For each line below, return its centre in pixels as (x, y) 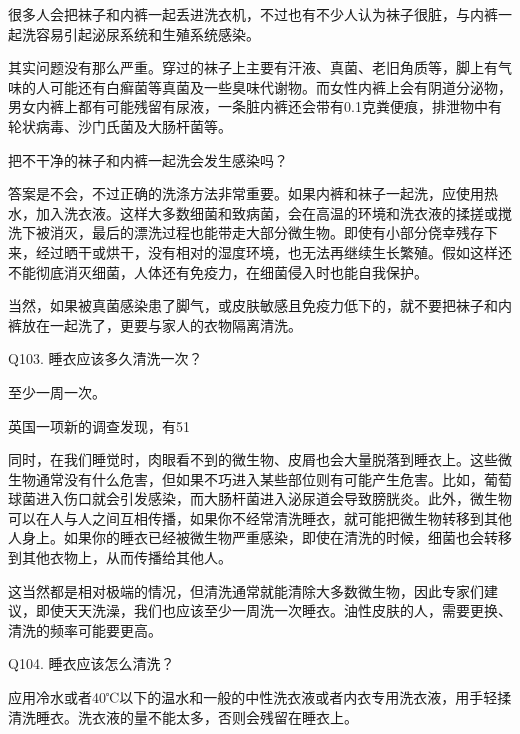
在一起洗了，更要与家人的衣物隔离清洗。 (168, 324)
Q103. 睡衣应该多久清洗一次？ (105, 358)
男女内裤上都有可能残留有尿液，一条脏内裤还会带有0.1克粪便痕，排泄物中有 (255, 106)
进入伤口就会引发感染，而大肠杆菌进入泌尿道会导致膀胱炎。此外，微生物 (273, 498)
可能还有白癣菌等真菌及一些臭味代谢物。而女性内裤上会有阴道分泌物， (280, 86)
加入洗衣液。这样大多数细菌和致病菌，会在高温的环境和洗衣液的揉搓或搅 (273, 212)
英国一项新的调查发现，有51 (99, 425)
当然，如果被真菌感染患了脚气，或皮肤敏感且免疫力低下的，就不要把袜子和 (253, 305)
